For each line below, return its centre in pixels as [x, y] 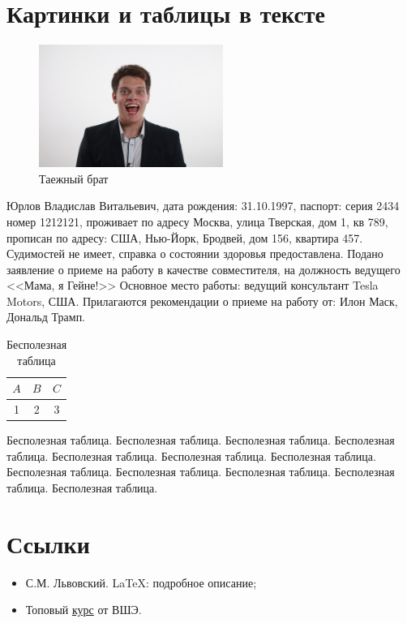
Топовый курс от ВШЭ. [84, 610]
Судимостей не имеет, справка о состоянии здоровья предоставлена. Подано [195, 253]
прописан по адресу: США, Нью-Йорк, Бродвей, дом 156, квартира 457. [185, 237]
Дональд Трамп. [46, 317]
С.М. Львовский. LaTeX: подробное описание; [141, 582]
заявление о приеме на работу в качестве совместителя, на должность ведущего [203, 269]
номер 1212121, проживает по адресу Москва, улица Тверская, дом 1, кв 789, [197, 221]
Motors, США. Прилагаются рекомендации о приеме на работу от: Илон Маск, [202, 301]
